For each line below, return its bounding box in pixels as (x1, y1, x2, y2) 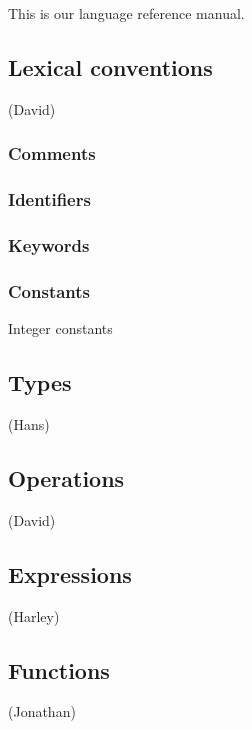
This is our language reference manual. (8, 3, 245, 23)
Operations (8, 462, 125, 493)
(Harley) (8, 605, 60, 626)
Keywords (8, 233, 90, 257)
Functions (8, 654, 110, 685)
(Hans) (8, 413, 50, 434)
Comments (8, 141, 96, 166)
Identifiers (8, 187, 91, 212)
